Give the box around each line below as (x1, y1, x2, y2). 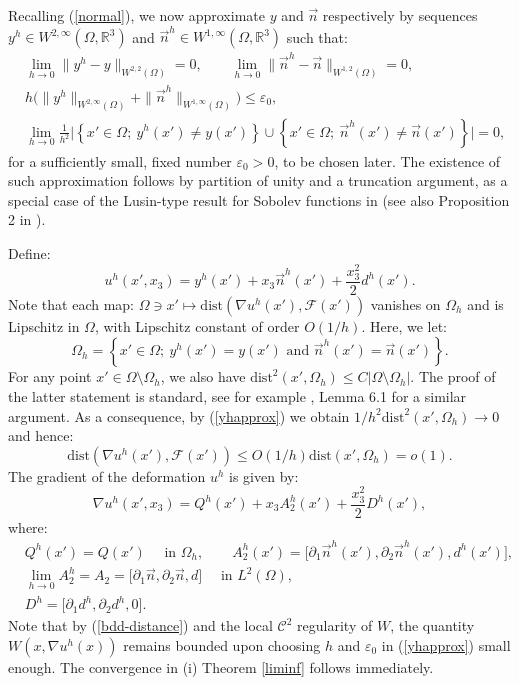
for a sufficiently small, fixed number (8, 150, 232, 171)
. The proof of (410, 366, 496, 387)
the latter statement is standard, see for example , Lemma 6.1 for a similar (8, 385, 467, 406)
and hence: (8, 425, 74, 446)
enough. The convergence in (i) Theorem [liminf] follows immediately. (8, 656, 434, 677)
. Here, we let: (361, 315, 447, 336)
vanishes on (370, 293, 441, 314)
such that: (286, 26, 348, 47)
